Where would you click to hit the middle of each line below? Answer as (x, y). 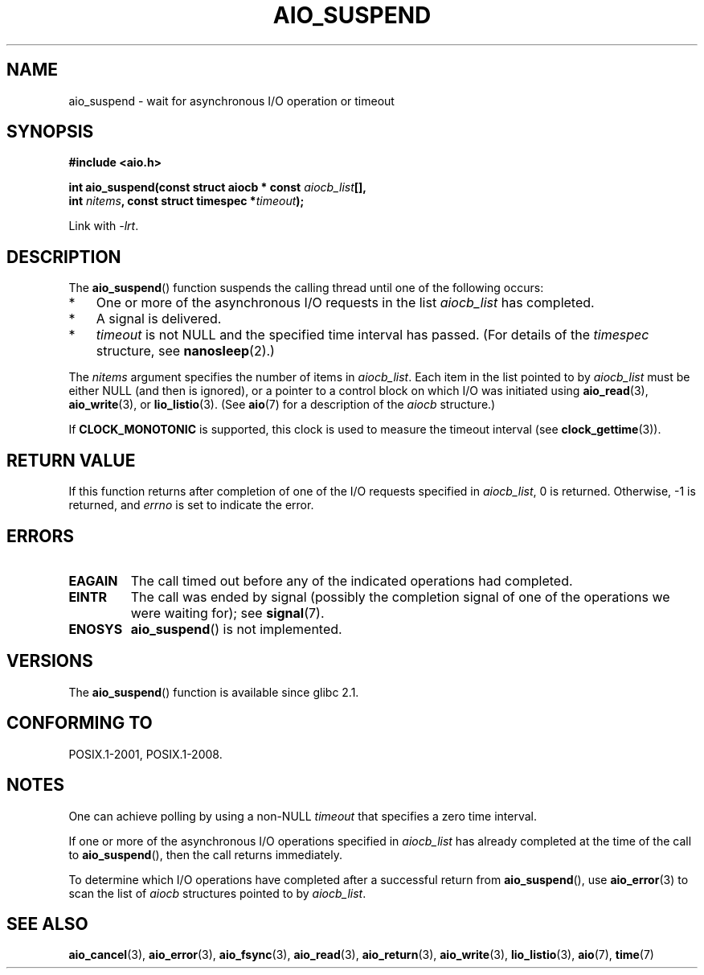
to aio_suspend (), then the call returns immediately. (205, 854)
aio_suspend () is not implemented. (236, 629)
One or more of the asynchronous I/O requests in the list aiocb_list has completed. (345, 303)
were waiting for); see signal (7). (227, 613)
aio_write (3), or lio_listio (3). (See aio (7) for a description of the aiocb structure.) (282, 405)
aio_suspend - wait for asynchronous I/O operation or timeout (231, 101)
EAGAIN (93, 580)
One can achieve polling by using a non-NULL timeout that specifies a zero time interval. (303, 816)
